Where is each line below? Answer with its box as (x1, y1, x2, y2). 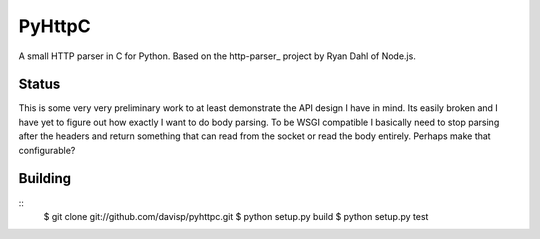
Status (18, 76, 61, 93)
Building (18, 170, 72, 187)
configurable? (18, 144, 76, 156)
